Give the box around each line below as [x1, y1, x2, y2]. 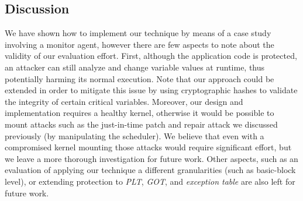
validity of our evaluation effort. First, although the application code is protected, [5, 50, 297, 62]
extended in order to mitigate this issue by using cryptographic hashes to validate [5, 84, 298, 96]
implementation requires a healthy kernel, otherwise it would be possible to [5, 107, 274, 119]
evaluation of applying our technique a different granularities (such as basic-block [5, 164, 296, 176]
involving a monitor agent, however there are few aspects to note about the [5, 38, 274, 50]
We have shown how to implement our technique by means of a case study [5, 27, 271, 39]
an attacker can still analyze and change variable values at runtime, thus [5, 61, 265, 73]
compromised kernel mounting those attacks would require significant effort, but [5, 141, 292, 153]
